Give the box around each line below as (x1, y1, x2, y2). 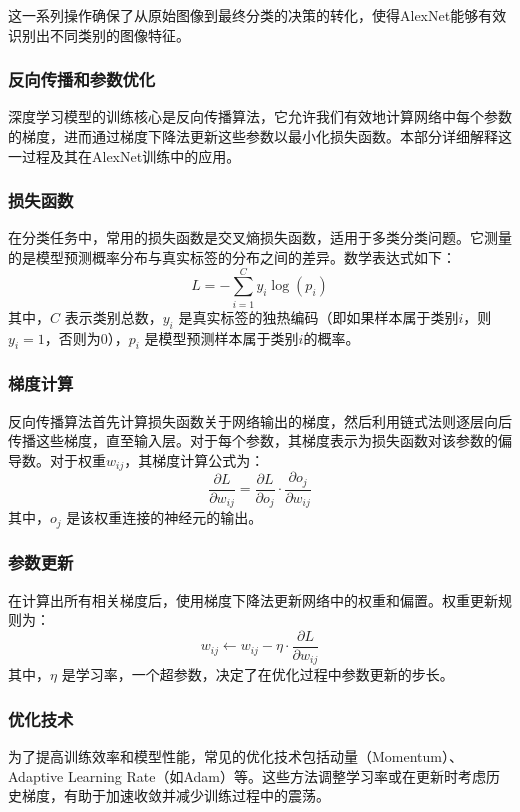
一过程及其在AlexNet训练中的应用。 (8, 145, 241, 166)
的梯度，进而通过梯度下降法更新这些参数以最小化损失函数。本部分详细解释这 (8, 126, 512, 146)
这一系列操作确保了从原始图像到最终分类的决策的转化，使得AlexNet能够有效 (8, 5, 507, 25)
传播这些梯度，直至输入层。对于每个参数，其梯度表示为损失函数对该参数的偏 (8, 430, 512, 451)
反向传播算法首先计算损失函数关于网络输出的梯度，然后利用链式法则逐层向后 (8, 410, 512, 431)
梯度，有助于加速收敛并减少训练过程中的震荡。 (21, 785, 330, 806)
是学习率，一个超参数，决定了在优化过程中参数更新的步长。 (61, 664, 454, 685)
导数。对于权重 (8, 449, 106, 470)
